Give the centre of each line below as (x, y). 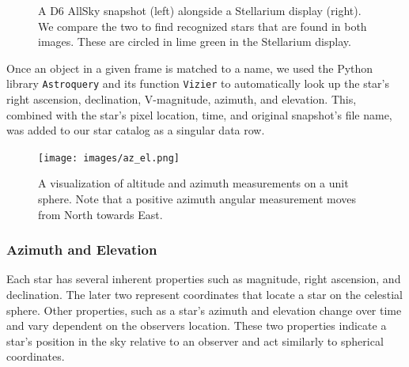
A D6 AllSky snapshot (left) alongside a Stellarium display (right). (200, 10)
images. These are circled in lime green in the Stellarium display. (195, 42)
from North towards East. (100, 214)
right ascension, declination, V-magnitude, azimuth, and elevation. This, (182, 99)
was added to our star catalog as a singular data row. (136, 130)
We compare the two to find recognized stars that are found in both (203, 26)
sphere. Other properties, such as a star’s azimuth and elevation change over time (204, 310)
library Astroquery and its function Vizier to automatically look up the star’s (198, 83)
